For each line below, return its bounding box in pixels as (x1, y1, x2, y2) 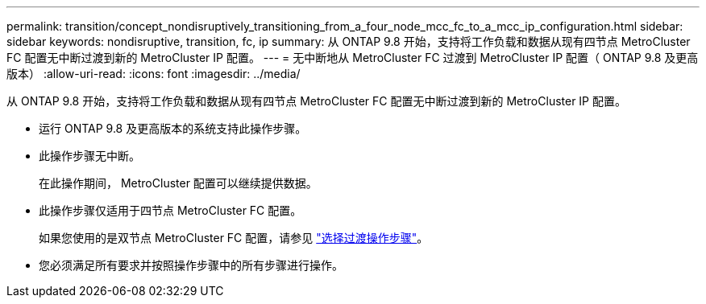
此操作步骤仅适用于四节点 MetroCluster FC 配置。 (39, 203, 302, 217)
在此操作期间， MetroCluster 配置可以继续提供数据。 (39, 176, 318, 190)
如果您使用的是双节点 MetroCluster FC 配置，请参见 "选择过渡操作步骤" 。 (39, 231, 429, 244)
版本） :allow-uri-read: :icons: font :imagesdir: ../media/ (6, 67, 301, 80)
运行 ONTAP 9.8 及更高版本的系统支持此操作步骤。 (39, 121, 307, 135)
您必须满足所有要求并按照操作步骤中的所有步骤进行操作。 (39, 258, 343, 272)
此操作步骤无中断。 (39, 149, 140, 162)
